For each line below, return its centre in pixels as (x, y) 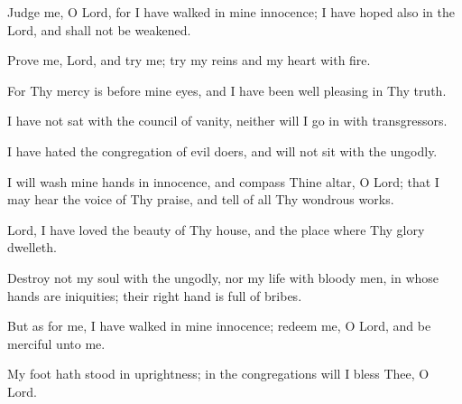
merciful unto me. (56, 343)
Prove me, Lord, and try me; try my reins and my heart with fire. (189, 60)
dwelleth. (32, 247)
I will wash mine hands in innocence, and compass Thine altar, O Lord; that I (223, 181)
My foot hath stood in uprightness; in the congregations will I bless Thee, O (218, 374)
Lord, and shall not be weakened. (99, 29)
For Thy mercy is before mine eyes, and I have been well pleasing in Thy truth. (227, 90)
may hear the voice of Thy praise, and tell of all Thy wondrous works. (201, 199)
